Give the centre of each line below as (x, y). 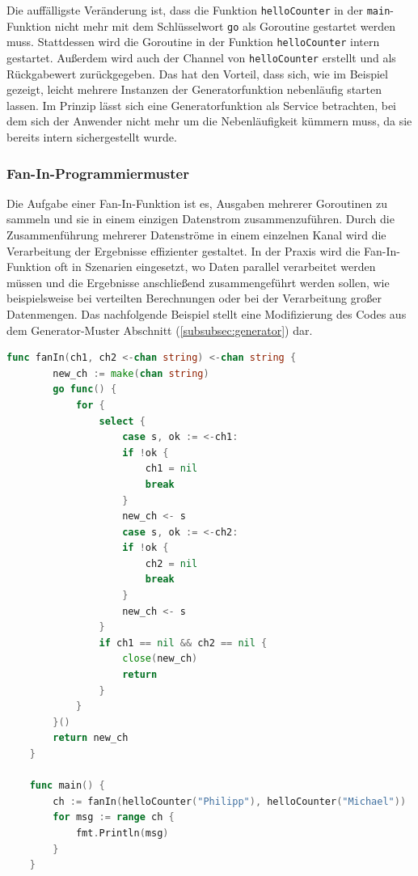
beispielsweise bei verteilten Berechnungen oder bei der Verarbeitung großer (194, 298)
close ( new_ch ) (160, 659)
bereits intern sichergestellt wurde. (92, 137)
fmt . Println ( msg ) (122, 833)
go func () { (85, 389)
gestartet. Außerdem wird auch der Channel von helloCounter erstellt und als (201, 57)
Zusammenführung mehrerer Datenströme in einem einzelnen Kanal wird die (196, 235)
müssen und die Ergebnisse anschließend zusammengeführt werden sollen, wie (198, 282)
